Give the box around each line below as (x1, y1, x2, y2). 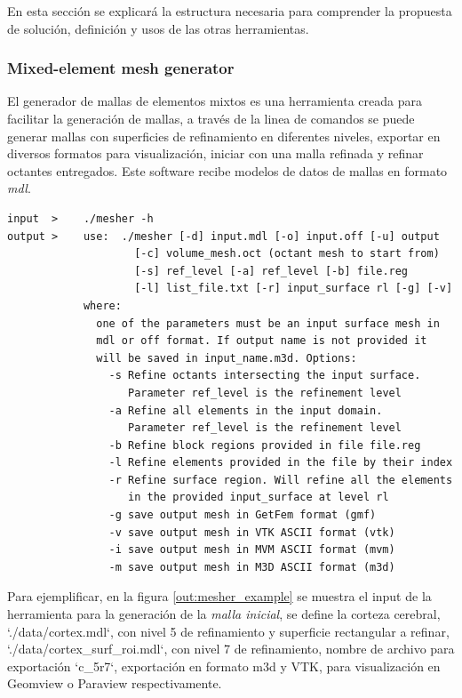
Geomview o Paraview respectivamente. (7, 674, 222, 693)
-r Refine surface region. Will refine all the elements (108, 473, 453, 486)
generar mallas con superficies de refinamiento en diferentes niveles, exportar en (7, 126, 441, 145)
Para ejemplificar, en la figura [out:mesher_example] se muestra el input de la (7, 587, 432, 606)
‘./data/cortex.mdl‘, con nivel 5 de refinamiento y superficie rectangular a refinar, (7, 622, 450, 640)
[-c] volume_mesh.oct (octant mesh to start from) (134, 247, 440, 261)
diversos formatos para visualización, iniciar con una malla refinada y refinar (7, 144, 424, 163)
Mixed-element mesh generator (7, 57, 235, 79)
